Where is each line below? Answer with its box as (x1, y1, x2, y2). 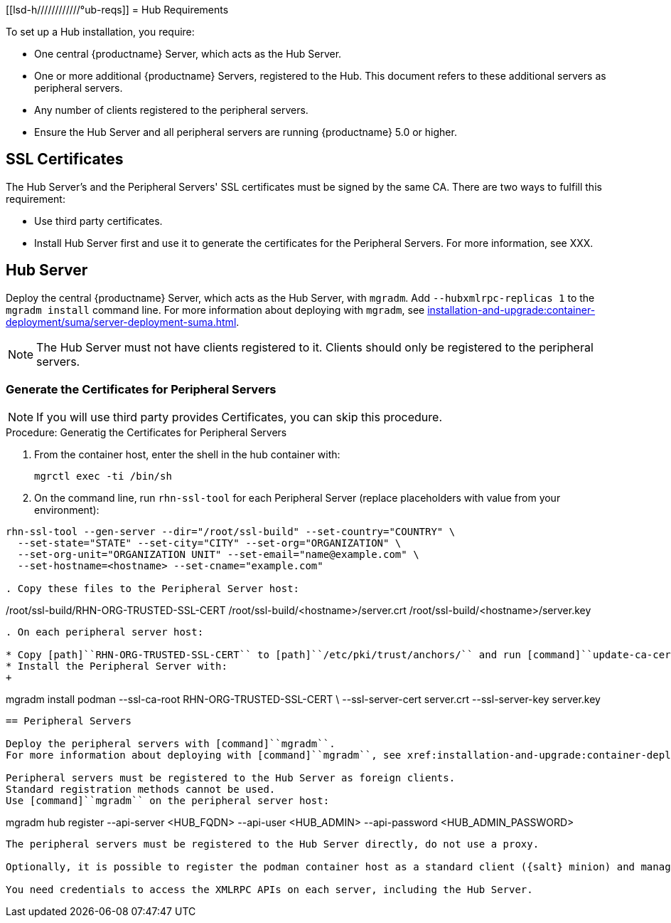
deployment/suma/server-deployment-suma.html (6, 315, 237, 328)
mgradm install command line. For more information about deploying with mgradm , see (6, 303, 425, 316)
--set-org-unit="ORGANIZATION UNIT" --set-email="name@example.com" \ (17, 549, 419, 561)
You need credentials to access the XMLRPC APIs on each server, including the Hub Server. (6, 884, 533, 896)
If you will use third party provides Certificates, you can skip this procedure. (36, 410, 443, 425)
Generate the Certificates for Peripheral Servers (6, 382, 277, 397)
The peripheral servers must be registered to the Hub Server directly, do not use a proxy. (6, 838, 540, 850)
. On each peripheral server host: (6, 626, 204, 638)
